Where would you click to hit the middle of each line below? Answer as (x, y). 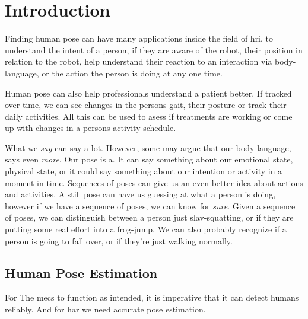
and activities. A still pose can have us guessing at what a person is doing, (140, 194)
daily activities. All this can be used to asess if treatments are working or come (149, 116)
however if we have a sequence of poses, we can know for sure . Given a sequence (150, 205)
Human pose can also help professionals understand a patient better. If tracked (148, 93)
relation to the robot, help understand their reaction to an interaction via (139, 61)
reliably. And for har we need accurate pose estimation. (105, 309)
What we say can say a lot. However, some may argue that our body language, (148, 147)
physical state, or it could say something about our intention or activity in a (144, 171)
